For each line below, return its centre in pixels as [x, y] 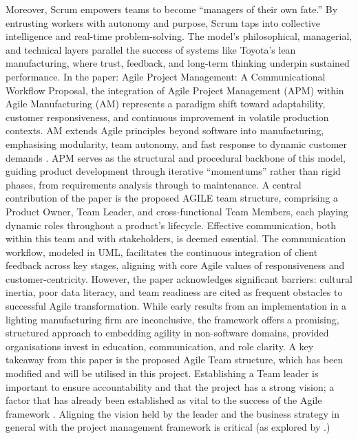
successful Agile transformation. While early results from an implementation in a [176, 306]
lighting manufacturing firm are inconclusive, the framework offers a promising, [172, 319]
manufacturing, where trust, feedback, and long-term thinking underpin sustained [178, 63]
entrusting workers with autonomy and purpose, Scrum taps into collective [163, 22]
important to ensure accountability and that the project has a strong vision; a [170, 386]
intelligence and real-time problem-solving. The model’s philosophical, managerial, [179, 36]
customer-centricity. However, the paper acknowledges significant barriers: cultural [179, 278]
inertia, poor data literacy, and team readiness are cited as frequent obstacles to [174, 292]
